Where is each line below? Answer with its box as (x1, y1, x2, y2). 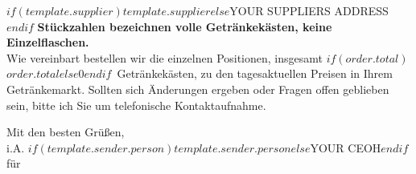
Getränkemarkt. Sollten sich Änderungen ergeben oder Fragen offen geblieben (6, 80, 389, 97)
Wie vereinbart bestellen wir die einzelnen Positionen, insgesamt (6, 49, 323, 66)
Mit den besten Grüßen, (6, 123, 125, 140)
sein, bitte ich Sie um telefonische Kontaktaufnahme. (6, 96, 266, 113)
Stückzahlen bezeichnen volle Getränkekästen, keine (37, 18, 332, 34)
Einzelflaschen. (6, 34, 89, 51)
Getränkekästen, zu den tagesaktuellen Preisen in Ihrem (117, 65, 393, 82)
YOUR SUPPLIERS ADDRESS (229, 2, 389, 18)
